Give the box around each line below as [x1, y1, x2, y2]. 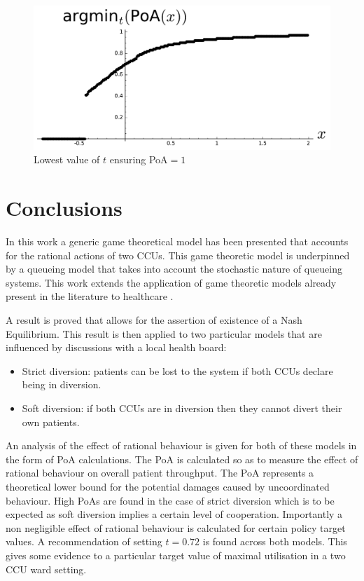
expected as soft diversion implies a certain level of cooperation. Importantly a [6, 507, 343, 521]
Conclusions [6, 193, 122, 222]
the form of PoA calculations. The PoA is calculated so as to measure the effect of [6, 451, 358, 466]
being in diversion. [22, 377, 101, 392]
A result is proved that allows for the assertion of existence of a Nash [6, 313, 302, 327]
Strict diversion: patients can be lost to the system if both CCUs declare [22, 363, 333, 378]
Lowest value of [34, 152, 100, 167]
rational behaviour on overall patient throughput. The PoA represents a [6, 465, 314, 480]
